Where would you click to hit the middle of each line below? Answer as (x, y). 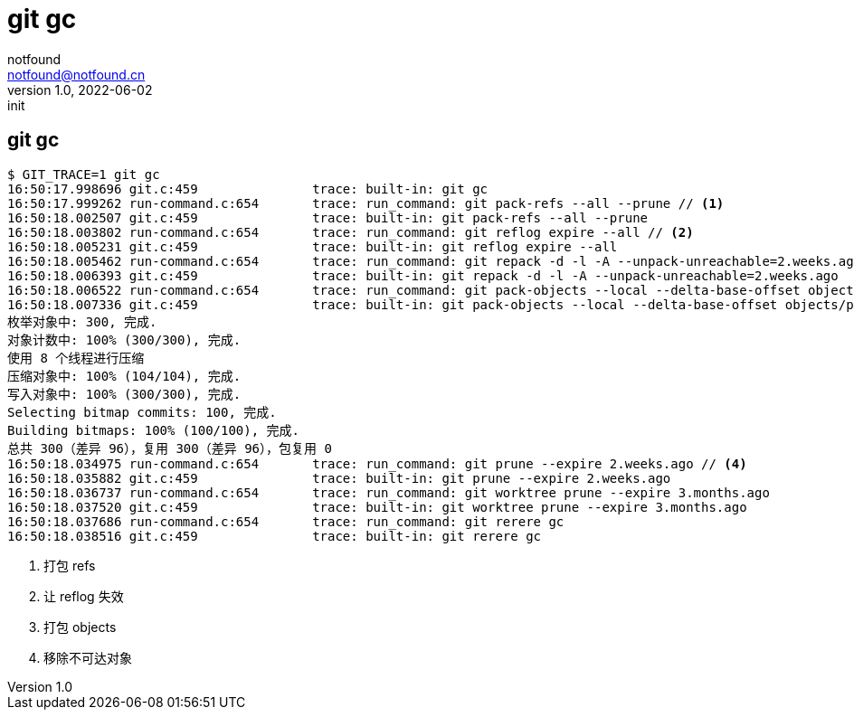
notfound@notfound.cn (76, 74)
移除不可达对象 (88, 657)
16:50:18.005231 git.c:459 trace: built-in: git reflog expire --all (313, 246)
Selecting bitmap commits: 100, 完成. (142, 412)
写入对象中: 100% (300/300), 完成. (124, 394)
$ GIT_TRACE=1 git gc (84, 174)
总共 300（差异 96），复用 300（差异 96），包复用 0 (170, 448)
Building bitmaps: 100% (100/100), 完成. (154, 430)
